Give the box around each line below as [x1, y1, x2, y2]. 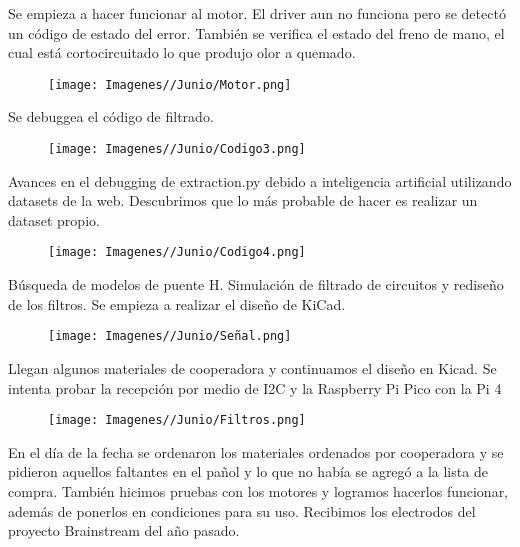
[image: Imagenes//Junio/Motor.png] [48, 77, 292, 92]
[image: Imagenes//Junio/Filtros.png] [48, 413, 306, 428]
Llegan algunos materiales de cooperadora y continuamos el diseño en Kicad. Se [8, 357, 497, 378]
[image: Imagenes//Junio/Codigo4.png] [48, 245, 306, 260]
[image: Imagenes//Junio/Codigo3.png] [48, 142, 306, 157]
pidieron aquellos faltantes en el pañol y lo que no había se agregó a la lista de [8, 461, 488, 482]
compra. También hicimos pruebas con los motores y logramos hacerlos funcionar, [8, 481, 509, 501]
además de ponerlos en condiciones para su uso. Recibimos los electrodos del [8, 500, 476, 521]
